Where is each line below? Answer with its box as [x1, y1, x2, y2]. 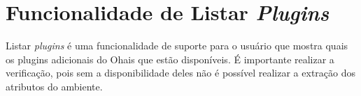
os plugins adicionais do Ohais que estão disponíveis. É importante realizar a [6, 51, 334, 66]
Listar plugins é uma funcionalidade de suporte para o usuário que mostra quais [6, 38, 348, 53]
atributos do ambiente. [6, 79, 103, 93]
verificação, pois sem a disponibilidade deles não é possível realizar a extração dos [6, 65, 355, 80]
